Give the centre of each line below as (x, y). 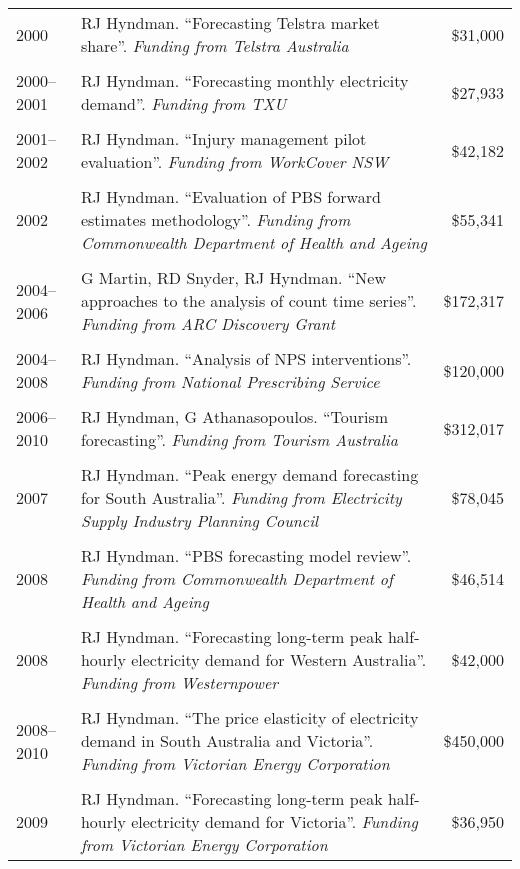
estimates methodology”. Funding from (215, 219)
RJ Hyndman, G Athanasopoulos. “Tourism (234, 416)
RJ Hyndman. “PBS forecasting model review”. (246, 555)
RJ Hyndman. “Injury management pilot (223, 138)
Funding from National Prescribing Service (230, 381)
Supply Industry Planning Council (199, 520)
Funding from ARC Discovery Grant (208, 323)
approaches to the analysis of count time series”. (248, 300)
